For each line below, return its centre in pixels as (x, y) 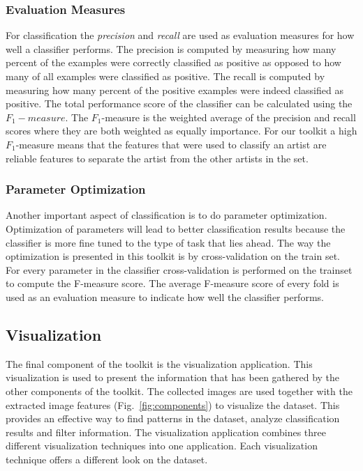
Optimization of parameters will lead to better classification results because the (176, 228)
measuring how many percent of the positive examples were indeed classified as (175, 90)
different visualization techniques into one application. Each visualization (162, 446)
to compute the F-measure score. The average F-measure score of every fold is (172, 283)
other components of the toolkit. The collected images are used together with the (179, 391)
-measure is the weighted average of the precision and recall (229, 117)
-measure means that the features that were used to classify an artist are (171, 144)
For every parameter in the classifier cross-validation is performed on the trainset (179, 269)
